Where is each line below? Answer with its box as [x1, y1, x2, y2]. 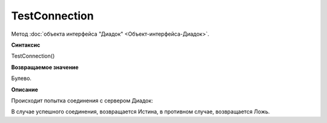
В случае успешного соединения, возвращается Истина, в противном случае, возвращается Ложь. [11, 108, 270, 115]
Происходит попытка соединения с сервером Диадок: [11, 97, 154, 104]
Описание [11, 85, 39, 93]
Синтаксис [11, 41, 41, 48]
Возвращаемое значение [11, 64, 79, 71]
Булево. [11, 75, 31, 82]
